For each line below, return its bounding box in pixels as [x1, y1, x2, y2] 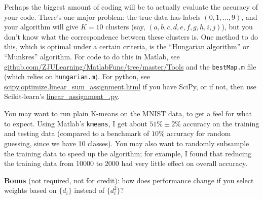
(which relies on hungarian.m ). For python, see [4, 71, 151, 82]
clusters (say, [105, 21, 145, 32]
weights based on [4, 185, 57, 195]
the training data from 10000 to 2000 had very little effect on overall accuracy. [4, 158, 248, 169]
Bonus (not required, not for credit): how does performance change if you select [4, 175, 254, 185]
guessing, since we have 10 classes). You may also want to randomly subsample [4, 138, 249, 148]
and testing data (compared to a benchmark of [4, 128, 149, 139]
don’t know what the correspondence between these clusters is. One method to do [4, 31, 258, 42]
